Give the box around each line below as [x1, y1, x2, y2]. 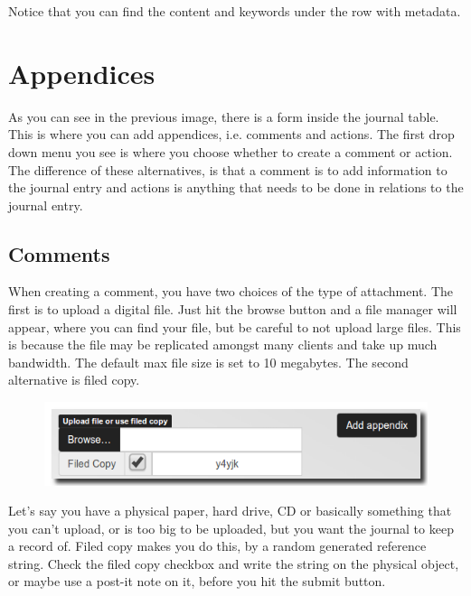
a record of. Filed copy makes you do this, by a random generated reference [8, 536, 427, 555]
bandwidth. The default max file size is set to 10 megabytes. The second [8, 352, 409, 371]
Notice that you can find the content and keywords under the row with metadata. [8, 2, 461, 20]
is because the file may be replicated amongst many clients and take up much [8, 335, 438, 354]
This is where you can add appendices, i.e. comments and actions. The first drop [8, 125, 455, 144]
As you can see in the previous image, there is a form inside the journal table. [8, 107, 439, 126]
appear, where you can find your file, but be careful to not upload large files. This [8, 317, 461, 336]
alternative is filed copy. [8, 370, 140, 389]
